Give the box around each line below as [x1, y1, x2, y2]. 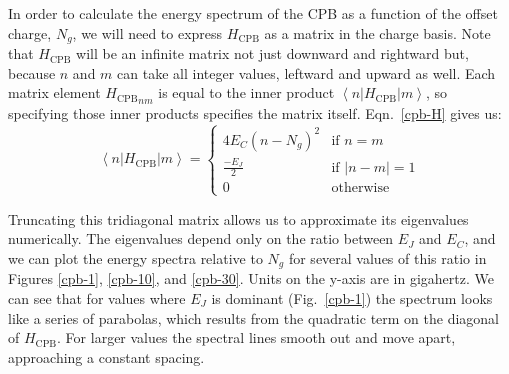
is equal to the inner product [158, 82, 335, 103]
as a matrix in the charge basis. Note [264, 22, 491, 43]
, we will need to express [72, 22, 223, 43]
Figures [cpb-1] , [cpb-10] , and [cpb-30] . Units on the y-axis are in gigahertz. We [8, 268, 494, 289]
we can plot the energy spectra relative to [8, 247, 263, 268]
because [8, 62, 56, 83]
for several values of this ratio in [288, 247, 487, 268]
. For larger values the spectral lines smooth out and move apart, [57, 327, 456, 348]
